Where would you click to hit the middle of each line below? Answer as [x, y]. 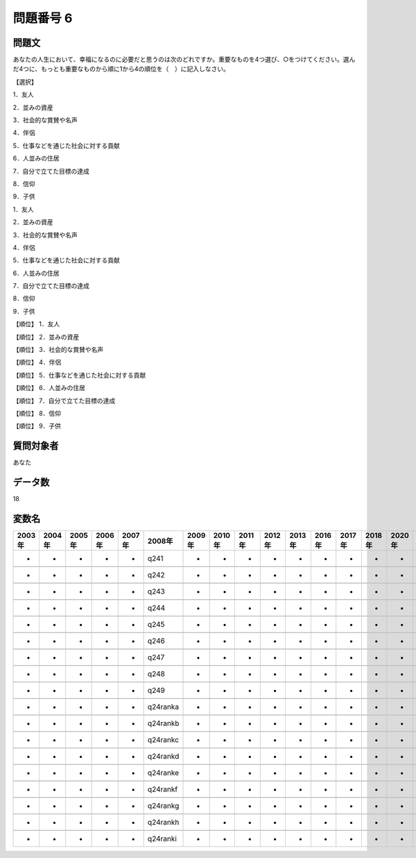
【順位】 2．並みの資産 [46, 337]
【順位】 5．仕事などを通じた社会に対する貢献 [79, 375]
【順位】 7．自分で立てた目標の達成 [64, 401]
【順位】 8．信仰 [37, 413]
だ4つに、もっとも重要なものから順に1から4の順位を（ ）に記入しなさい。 [121, 69]
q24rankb [163, 723]
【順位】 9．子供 [37, 426]
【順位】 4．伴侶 [37, 362]
